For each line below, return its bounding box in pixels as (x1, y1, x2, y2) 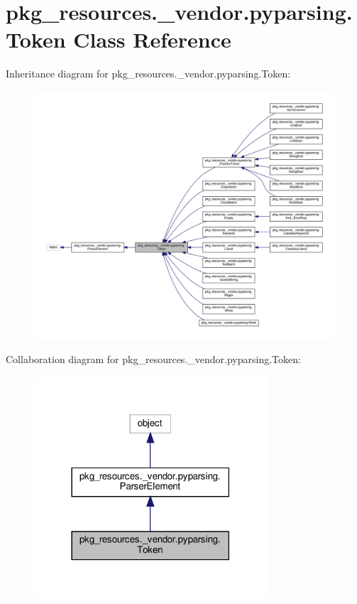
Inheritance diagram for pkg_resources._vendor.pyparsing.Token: (6, 66, 291, 81)
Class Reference (73, 25, 231, 54)
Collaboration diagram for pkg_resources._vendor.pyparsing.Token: (6, 351, 301, 366)
